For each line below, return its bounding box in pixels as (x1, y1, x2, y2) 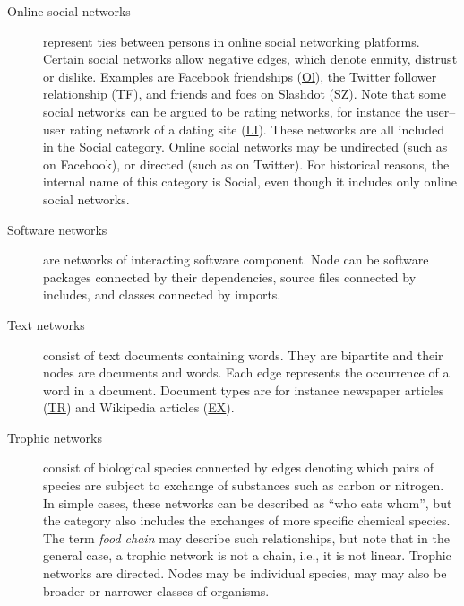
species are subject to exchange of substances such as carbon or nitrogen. (43, 476, 444, 495)
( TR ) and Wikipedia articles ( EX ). (43, 398, 235, 417)
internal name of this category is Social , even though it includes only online (43, 172, 457, 191)
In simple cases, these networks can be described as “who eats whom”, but (43, 493, 452, 512)
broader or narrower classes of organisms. (43, 581, 270, 600)
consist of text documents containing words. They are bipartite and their (43, 345, 443, 364)
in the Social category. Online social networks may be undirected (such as (43, 137, 448, 156)
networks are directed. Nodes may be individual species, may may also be (43, 564, 447, 583)
